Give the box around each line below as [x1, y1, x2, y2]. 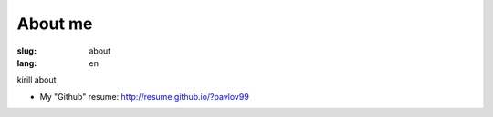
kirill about [16, 74, 57, 85]
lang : [16, 57, 37, 68]
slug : [16, 45, 37, 56]
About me [16, 14, 93, 34]
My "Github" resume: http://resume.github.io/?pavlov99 [39, 91, 250, 102]
